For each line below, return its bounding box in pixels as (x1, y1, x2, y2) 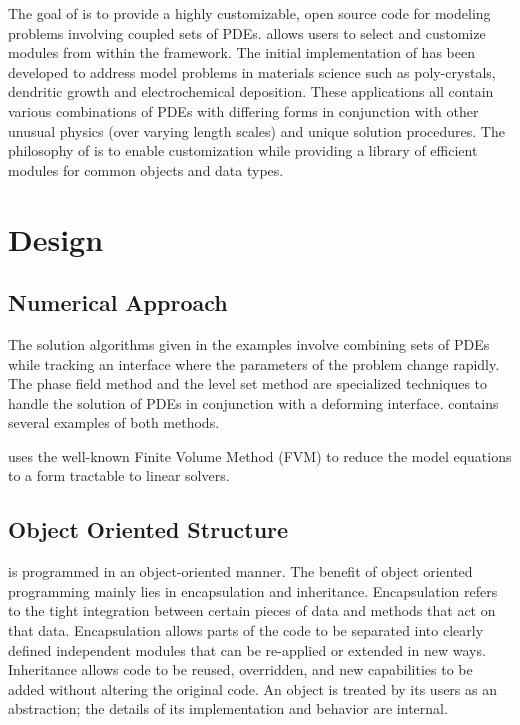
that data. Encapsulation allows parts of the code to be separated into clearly (8, 620, 484, 641)
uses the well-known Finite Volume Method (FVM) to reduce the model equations (8, 445, 512, 466)
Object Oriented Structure (8, 514, 289, 545)
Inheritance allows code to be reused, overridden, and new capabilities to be (8, 659, 473, 680)
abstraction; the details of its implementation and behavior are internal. (8, 698, 448, 719)
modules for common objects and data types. (8, 159, 284, 180)
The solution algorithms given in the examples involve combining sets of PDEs (8, 333, 490, 354)
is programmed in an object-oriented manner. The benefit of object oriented (8, 561, 473, 582)
